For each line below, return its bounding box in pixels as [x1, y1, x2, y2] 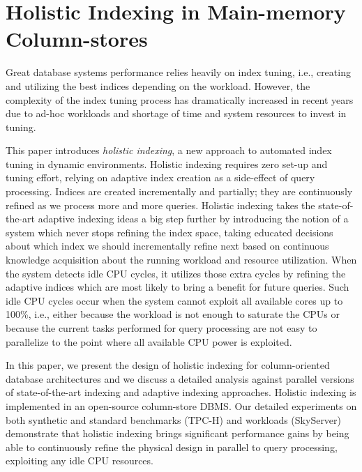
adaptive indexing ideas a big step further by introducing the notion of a [38, 211, 349, 226]
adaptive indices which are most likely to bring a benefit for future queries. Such [6, 280, 349, 294]
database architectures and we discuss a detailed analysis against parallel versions [6, 371, 354, 386]
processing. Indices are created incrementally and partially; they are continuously [6, 184, 353, 199]
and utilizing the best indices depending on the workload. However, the [6, 78, 310, 93]
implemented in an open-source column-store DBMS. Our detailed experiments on [6, 398, 357, 413]
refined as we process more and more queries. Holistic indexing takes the [6, 197, 315, 212]
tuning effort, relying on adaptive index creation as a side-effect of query [6, 170, 315, 185]
